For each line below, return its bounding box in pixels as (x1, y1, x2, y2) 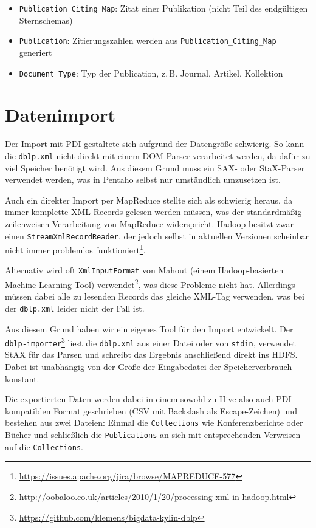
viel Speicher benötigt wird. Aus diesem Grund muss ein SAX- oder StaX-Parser (5, 161, 305, 174)
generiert (19, 46, 52, 58)
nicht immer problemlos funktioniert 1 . (5, 242, 146, 256)
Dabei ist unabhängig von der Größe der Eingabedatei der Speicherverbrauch (5, 360, 292, 373)
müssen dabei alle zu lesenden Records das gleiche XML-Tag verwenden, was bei (5, 290, 304, 303)
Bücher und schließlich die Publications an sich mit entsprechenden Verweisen (5, 428, 301, 441)
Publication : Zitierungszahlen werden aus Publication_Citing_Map (19, 34, 276, 47)
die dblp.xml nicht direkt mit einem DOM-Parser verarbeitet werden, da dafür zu (5, 149, 311, 162)
